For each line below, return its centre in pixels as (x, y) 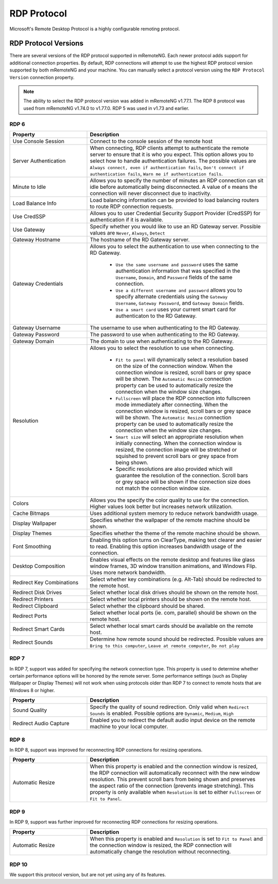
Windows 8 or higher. (32, 690)
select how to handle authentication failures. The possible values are (173, 161)
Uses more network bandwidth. (128, 572)
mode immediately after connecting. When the (172, 404)
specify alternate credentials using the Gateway (172, 296)
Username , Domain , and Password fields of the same (174, 277)
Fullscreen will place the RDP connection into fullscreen (183, 398)
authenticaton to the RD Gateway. (156, 315)
